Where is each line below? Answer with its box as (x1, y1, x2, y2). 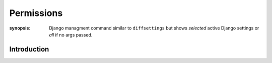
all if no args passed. (49, 31, 93, 37)
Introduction (9, 45, 49, 53)
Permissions (9, 7, 63, 18)
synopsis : (9, 25, 31, 31)
